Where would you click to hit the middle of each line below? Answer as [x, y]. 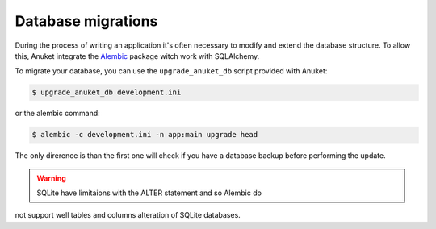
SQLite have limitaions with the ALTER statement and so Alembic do [149, 193]
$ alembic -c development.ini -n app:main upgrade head [145, 135]
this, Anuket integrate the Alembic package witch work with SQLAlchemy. [137, 56]
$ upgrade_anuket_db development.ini [107, 92]
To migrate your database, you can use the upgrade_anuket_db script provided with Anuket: [171, 71]
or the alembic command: [57, 114]
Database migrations [86, 21]
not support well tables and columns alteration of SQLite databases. [128, 215]
